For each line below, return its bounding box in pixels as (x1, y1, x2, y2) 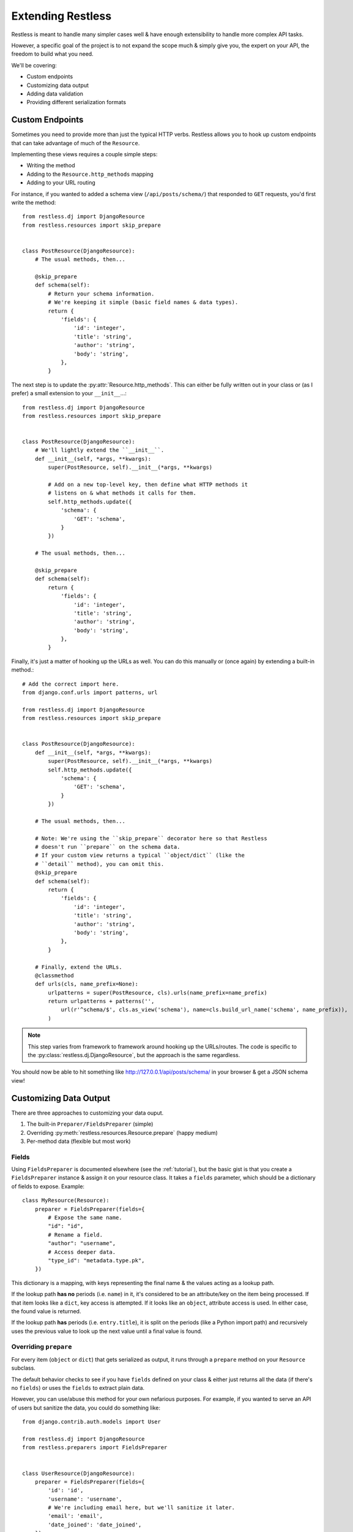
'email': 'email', (48, 1512, 103, 1520)
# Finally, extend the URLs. (34, 963, 122, 971)
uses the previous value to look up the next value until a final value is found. (11, 1327, 203, 1335)
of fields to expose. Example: (11, 1183, 85, 1190)
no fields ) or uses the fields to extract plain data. (11, 1384, 145, 1391)
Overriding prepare (11, 1343, 72, 1351)
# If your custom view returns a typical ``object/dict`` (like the (34, 852, 245, 859)
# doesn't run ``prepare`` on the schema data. (34, 843, 180, 851)
